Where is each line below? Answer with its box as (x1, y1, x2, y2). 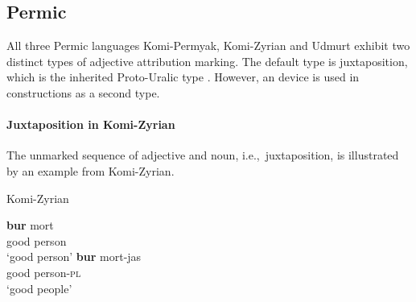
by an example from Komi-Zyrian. (6, 162, 175, 179)
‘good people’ (6, 279, 72, 296)
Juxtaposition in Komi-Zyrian (6, 116, 175, 133)
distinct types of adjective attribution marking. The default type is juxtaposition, (6, 52, 408, 69)
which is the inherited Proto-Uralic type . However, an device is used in (6, 68, 360, 85)
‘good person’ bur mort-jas (6, 248, 142, 265)
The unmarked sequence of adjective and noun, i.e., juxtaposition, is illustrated (6, 147, 399, 163)
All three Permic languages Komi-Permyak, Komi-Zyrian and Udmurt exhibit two (6, 37, 410, 54)
